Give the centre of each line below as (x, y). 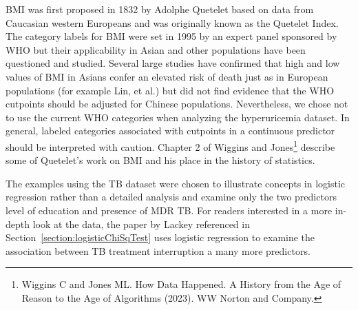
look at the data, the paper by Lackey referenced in (141, 224)
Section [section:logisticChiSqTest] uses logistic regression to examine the (160, 237)
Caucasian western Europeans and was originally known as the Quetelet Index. (172, 22)
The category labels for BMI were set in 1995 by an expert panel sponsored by (171, 36)
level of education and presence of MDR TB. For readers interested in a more (169, 210)
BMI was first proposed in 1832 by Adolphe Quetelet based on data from (160, 9)
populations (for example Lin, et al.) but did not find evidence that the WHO (170, 90)
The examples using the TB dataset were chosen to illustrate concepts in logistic (176, 183)
